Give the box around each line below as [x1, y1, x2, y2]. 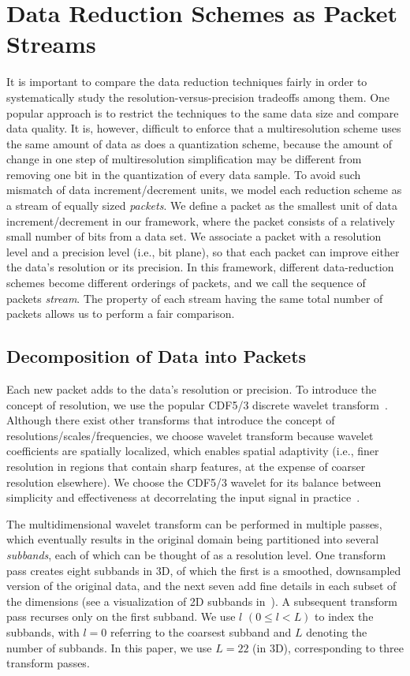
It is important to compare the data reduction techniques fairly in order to [6, 73, 367, 90]
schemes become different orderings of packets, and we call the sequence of [6, 275, 366, 291]
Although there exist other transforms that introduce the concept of [6, 412, 335, 428]
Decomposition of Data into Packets [6, 344, 307, 368]
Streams [6, 28, 96, 60]
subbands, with [6, 623, 80, 640]
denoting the [306, 623, 367, 640]
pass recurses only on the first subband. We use [6, 608, 236, 625]
